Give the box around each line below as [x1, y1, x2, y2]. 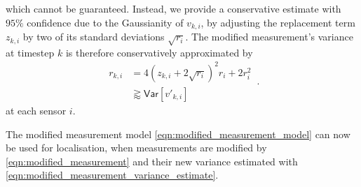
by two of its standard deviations [22, 29, 165, 44]
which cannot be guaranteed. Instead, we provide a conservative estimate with [6, 1, 341, 15]
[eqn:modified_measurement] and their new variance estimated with [6, 154, 298, 168]
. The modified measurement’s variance [185, 29, 353, 44]
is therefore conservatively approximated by [65, 45, 253, 59]
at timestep [6, 45, 55, 59]
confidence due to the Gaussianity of [27, 15, 184, 29]
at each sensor [6, 103, 67, 117]
